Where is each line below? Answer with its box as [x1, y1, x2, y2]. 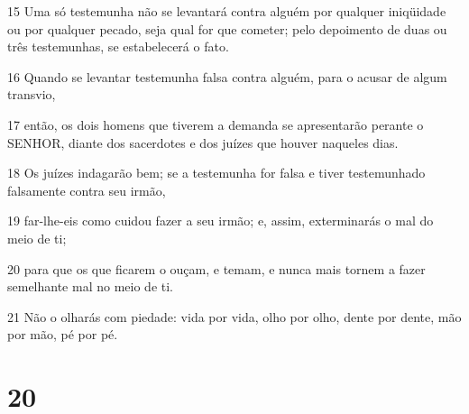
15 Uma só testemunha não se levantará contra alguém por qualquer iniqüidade [7, 2, 446, 20]
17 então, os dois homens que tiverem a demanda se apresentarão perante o [7, 115, 424, 133]
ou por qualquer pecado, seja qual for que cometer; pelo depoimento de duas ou [7, 19, 447, 38]
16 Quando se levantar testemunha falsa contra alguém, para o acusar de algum [7, 67, 447, 86]
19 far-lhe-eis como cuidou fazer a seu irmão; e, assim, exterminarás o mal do [7, 211, 434, 230]
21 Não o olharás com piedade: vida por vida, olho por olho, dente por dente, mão [7, 307, 462, 326]
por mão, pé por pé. [7, 325, 118, 344]
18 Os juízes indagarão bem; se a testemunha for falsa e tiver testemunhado [7, 163, 426, 182]
